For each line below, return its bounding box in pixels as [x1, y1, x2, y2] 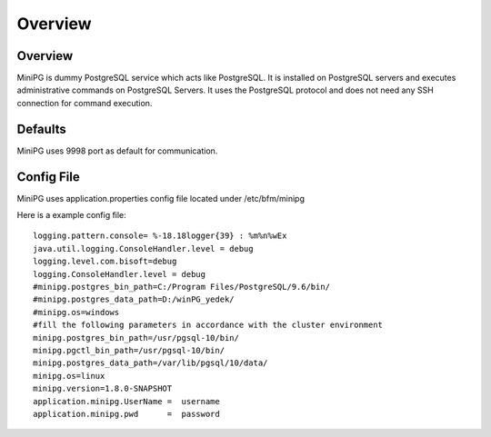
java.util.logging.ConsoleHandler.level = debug [33, 243, 254, 253]
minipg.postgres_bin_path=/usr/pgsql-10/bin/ [33, 333, 240, 343]
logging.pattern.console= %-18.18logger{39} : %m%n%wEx [33, 231, 287, 241]
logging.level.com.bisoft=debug [33, 256, 177, 267]
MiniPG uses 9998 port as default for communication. [16, 145, 218, 156]
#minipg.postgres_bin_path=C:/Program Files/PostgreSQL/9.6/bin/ [33, 282, 331, 292]
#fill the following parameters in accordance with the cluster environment [33, 320, 384, 331]
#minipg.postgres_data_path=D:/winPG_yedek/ [33, 294, 235, 304]
